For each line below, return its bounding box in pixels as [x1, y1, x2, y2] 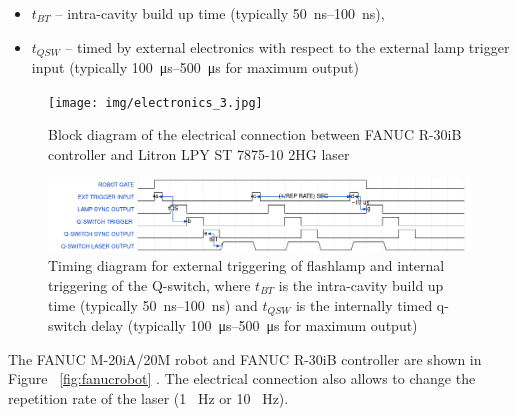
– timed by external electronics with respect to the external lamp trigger [65, 36, 510, 57]
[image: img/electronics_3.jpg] [48, 95, 263, 110]
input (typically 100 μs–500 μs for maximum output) [31, 57, 359, 78]
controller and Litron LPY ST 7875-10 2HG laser [48, 143, 350, 164]
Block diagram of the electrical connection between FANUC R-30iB [48, 124, 462, 145]
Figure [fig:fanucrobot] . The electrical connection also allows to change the [8, 368, 476, 389]
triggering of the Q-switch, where [48, 274, 251, 295]
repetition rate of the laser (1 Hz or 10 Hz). [8, 387, 289, 408]
